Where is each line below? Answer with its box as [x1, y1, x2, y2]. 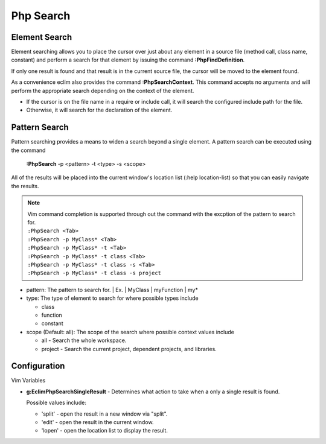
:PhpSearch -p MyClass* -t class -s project [27, 270, 162, 277]
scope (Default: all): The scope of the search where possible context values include [26, 328, 235, 335]
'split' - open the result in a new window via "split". [41, 410, 168, 417]
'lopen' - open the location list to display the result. [41, 427, 168, 434]
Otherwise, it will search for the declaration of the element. [26, 106, 173, 114]
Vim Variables [11, 377, 46, 384]
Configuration [11, 361, 65, 371]
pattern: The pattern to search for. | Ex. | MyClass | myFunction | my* [26, 286, 199, 293]
